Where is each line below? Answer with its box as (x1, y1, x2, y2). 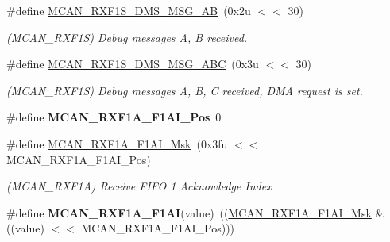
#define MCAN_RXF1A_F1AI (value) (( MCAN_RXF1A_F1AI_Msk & (6, 204, 384, 221)
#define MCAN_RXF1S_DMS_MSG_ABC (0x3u (6, 56, 259, 72)
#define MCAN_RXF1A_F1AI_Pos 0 (6, 109, 222, 125)
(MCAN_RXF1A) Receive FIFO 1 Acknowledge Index (6, 178, 272, 194)
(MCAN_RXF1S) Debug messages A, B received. (6, 29, 248, 45)
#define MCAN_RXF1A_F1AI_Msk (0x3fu (6, 135, 228, 152)
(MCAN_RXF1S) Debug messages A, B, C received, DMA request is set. (6, 82, 363, 98)
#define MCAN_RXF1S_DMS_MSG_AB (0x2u (6, 2, 251, 18)
